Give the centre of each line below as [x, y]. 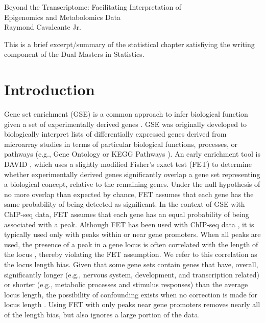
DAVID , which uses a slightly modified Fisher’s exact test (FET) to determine [128, 164]
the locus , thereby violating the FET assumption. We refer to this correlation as [131, 254]
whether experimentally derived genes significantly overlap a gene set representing [132, 174]
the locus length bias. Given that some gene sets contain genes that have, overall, [131, 264]
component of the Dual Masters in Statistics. [74, 54]
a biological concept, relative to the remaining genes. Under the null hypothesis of [132, 184]
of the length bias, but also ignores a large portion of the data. [102, 314]
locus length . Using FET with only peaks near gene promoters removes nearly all [132, 304]
